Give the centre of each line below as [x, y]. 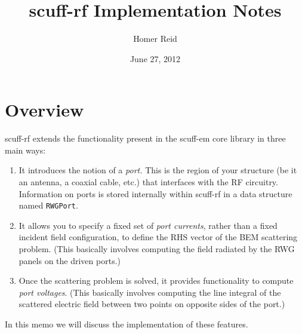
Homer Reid [155, 39]
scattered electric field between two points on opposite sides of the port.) [152, 304]
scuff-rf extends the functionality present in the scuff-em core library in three [145, 138]
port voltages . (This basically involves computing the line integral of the [150, 292]
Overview [44, 110]
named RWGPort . [48, 205]
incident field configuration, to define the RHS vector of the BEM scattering [158, 237]
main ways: [25, 150]
